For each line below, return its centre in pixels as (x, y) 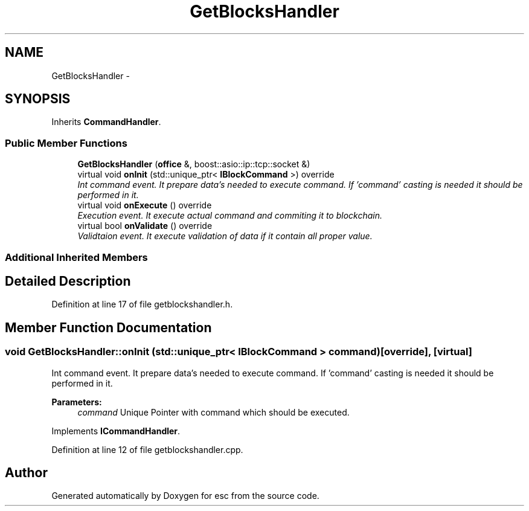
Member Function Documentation (108, 327)
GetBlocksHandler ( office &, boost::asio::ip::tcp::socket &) (194, 164)
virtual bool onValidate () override (145, 226)
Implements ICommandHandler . (116, 431)
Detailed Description (68, 281)
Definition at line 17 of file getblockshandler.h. (142, 304)
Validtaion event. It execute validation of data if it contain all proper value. (225, 236)
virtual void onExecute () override (145, 205)
